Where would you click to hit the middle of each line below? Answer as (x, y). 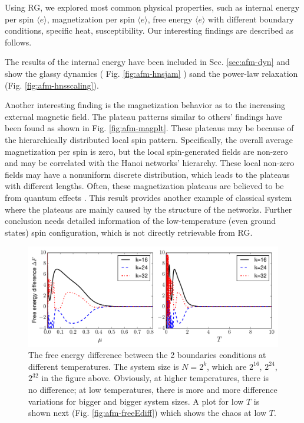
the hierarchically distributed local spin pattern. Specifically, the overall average (149, 139)
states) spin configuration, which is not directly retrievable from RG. (129, 232)
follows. (18, 42)
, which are (227, 366)
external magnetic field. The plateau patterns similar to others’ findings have (144, 116)
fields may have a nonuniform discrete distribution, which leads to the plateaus (147, 174)
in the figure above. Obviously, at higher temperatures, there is (155, 378)
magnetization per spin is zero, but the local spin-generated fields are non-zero (146, 151)
